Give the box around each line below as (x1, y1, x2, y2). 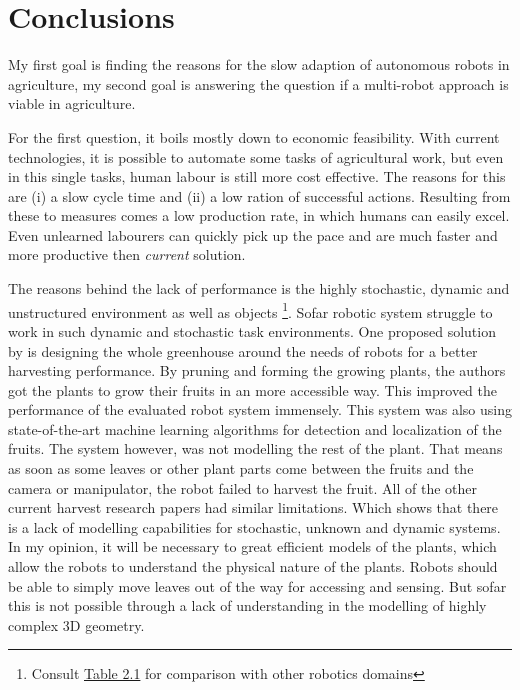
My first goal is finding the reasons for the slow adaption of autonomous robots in (8, 54, 510, 75)
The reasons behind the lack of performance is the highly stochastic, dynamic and (8, 278, 510, 299)
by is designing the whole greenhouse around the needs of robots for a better (8, 340, 478, 361)
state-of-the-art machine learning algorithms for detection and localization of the (8, 418, 502, 439)
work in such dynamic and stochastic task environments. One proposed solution (8, 320, 496, 341)
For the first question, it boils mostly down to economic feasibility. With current (8, 126, 500, 147)
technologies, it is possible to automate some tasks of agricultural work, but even (8, 146, 504, 167)
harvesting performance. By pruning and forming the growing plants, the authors (8, 360, 506, 381)
